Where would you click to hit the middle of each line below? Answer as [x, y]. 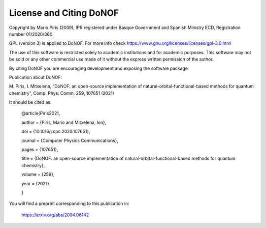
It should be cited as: [30, 102]
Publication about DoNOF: [35, 77]
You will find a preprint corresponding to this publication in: [69, 203]
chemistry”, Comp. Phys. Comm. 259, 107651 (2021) [62, 93]
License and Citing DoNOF [64, 13]
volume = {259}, [38, 174]
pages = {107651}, [40, 149]
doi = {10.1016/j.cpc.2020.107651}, [56, 131]
